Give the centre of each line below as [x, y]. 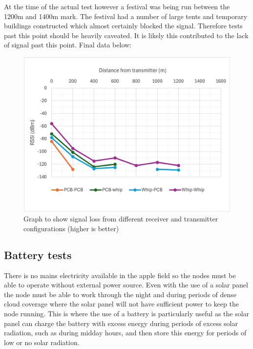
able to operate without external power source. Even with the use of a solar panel [126, 285]
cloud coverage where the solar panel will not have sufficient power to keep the [121, 304]
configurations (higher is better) [71, 228]
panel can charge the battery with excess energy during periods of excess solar [121, 323]
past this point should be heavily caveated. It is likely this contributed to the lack [126, 35]
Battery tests [38, 254]
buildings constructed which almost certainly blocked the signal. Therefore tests [123, 26]
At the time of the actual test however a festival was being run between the [117, 6]
